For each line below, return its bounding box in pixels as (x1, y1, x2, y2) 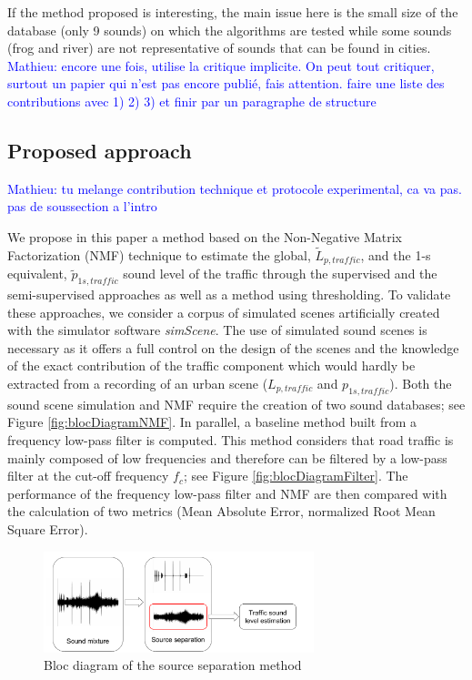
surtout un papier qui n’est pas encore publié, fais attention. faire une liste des (7, 74, 445, 93)
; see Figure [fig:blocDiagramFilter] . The (183, 466, 408, 485)
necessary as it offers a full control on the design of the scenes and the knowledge (7, 338, 459, 357)
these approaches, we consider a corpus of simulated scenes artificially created (7, 302, 440, 321)
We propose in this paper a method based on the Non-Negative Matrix (7, 227, 402, 246)
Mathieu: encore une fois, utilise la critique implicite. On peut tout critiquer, (7, 56, 435, 75)
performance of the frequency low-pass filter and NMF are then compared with (7, 483, 447, 502)
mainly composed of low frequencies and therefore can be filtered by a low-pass (7, 448, 447, 467)
